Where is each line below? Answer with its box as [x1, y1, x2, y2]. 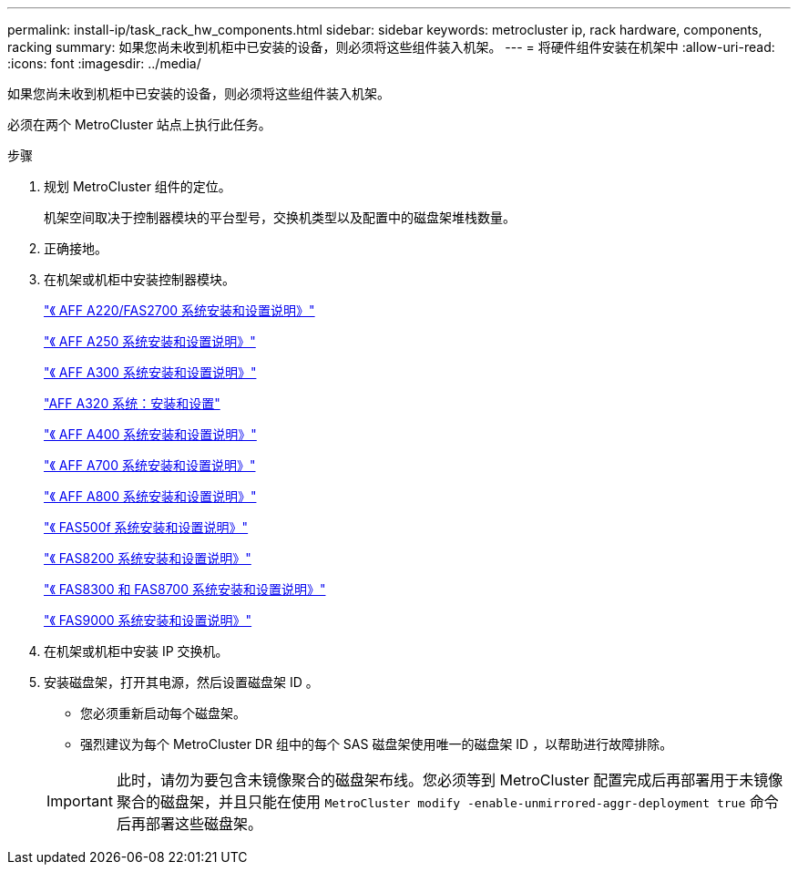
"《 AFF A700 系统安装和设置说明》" [44, 457, 256, 473]
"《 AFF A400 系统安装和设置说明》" [44, 426, 257, 442]
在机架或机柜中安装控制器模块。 [44, 272, 235, 287]
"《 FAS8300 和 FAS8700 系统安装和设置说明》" [44, 581, 326, 597]
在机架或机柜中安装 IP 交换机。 [44, 643, 229, 659]
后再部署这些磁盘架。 [116, 815, 262, 833]
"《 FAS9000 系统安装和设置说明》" [44, 612, 252, 628]
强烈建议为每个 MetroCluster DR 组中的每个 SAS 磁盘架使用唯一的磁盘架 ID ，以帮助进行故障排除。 [80, 736, 673, 752]
